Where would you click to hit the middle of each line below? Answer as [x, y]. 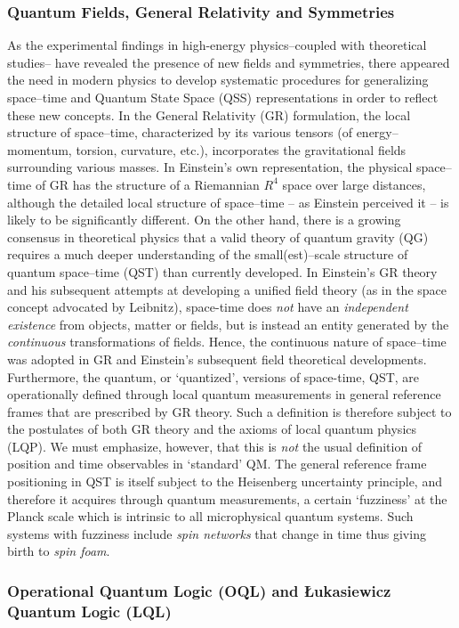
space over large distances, [354, 184]
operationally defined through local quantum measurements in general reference [224, 394]
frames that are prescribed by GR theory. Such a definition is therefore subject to [229, 411]
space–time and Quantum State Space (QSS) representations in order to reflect [223, 97]
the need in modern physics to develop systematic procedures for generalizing [218, 80]
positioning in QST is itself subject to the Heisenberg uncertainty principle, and [225, 481]
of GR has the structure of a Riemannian [147, 184]
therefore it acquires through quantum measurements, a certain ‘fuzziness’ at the [227, 498]
